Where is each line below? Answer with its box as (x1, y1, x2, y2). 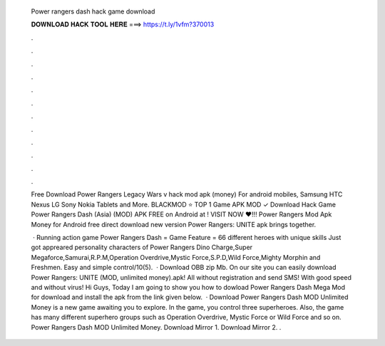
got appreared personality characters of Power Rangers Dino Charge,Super (31, 243, 253, 252)
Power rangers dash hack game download (31, 7, 155, 16)
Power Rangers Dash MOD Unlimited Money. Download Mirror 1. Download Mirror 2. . (31, 323, 282, 331)
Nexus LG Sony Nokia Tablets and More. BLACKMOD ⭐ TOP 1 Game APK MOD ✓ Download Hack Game (31, 200, 337, 209)
